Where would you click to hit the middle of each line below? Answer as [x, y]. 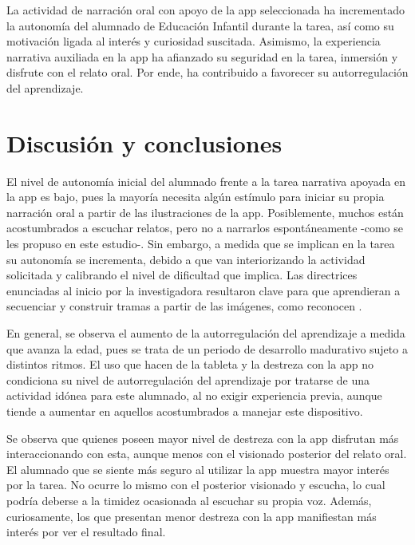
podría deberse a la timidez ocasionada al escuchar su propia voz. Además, [189, 500]
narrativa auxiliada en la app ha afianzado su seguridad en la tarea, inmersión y [202, 56]
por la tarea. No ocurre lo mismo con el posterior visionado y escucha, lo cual [196, 485]
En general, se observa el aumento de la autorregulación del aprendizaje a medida [206, 333]
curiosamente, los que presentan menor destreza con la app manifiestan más [192, 516]
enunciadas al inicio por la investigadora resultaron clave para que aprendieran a [204, 290]
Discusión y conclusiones [144, 142]
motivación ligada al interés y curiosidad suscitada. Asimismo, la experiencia [194, 41]
